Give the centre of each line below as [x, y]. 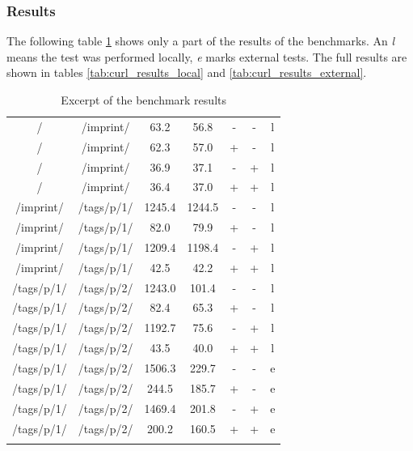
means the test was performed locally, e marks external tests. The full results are [207, 56]
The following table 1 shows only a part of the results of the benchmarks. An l [201, 41]
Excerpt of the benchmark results [143, 100]
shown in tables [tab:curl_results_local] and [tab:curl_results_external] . [187, 72]
